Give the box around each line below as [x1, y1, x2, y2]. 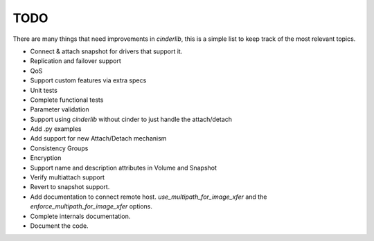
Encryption [30, 154, 62, 162]
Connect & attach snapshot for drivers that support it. [30, 47, 183, 55]
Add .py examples [30, 125, 82, 133]
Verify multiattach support [30, 173, 105, 181]
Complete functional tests [30, 96, 104, 104]
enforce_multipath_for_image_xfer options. [30, 202, 152, 211]
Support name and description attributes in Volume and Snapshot [30, 163, 217, 172]
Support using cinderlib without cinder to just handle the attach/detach [30, 115, 232, 123]
